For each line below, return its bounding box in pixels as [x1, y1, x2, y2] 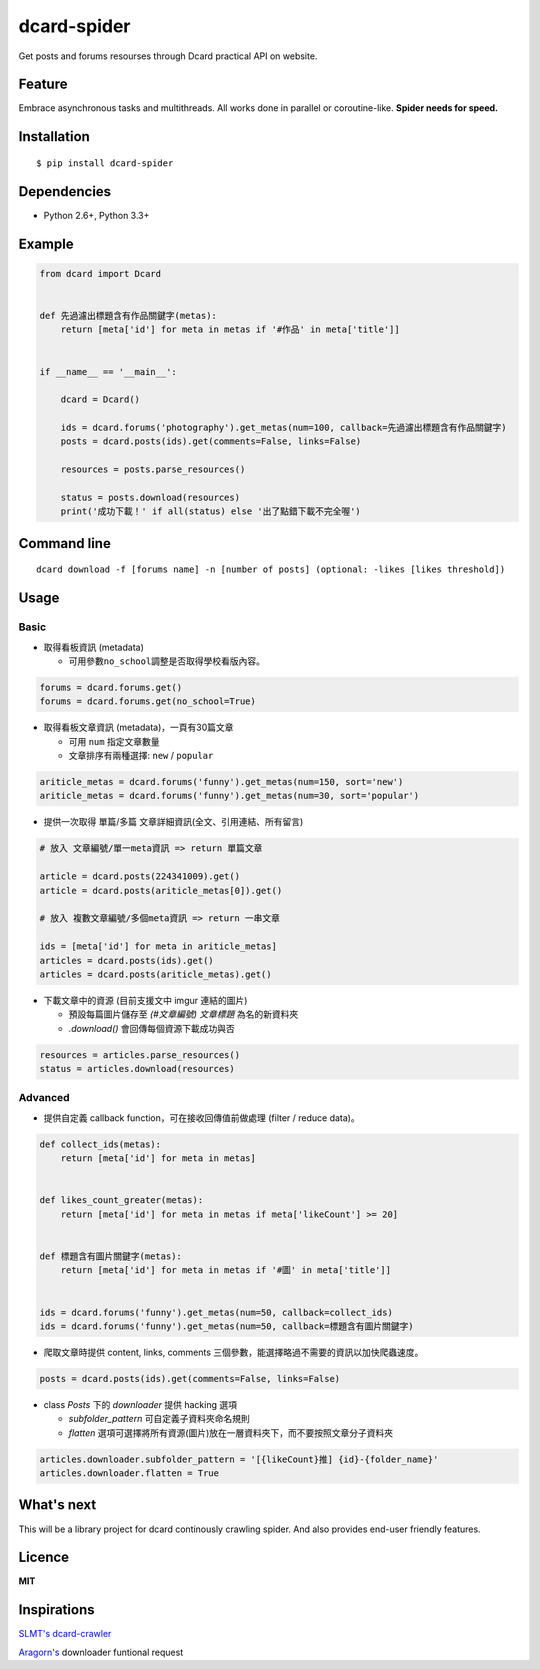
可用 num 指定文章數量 [68, 735, 160, 747]
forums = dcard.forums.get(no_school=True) [39, 696, 257, 707]
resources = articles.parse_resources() [39, 1049, 240, 1060]
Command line [18, 535, 112, 552]
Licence [18, 1549, 70, 1566]
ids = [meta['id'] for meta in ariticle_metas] [39, 941, 277, 952]
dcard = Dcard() [60, 394, 140, 405]
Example [18, 235, 74, 252]
